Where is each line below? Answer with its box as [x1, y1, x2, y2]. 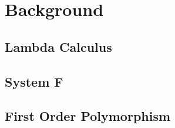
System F [5, 72, 63, 90]
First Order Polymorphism [5, 107, 171, 125]
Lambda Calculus [5, 37, 112, 55]
